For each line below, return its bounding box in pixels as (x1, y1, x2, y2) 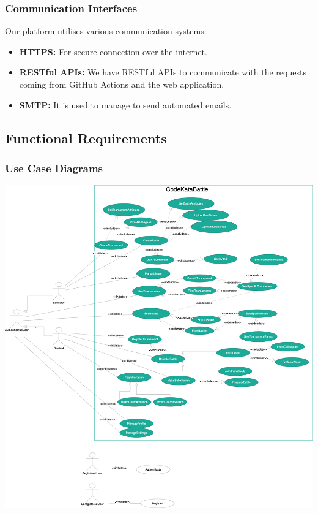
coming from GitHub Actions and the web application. (19, 78, 224, 90)
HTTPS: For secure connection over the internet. (19, 45, 207, 58)
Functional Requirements (5, 128, 167, 147)
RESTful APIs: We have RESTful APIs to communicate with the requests (19, 66, 306, 78)
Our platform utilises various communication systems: (5, 25, 207, 37)
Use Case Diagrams (5, 160, 103, 175)
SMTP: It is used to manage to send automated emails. (19, 98, 232, 111)
